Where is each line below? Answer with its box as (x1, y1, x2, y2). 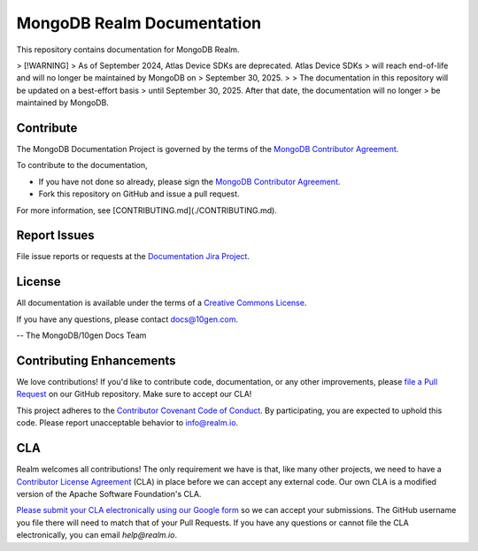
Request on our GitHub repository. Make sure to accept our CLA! (16, 389, 252, 400)
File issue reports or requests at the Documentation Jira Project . (16, 251, 250, 262)
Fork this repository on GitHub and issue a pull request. (38, 188, 240, 199)
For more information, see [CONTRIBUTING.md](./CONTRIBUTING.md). (16, 204, 278, 216)
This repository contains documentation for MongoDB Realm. (16, 44, 240, 55)
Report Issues (16, 228, 95, 243)
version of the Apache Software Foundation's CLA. (16, 488, 202, 499)
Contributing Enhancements (16, 353, 176, 368)
